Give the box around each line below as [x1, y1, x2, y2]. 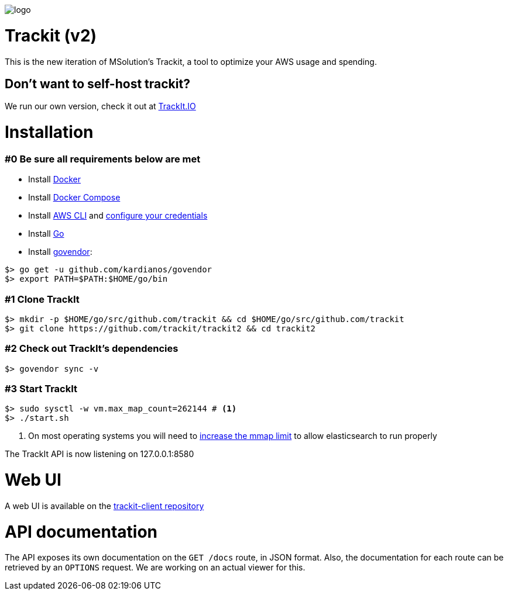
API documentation [5, 521, 158, 542]
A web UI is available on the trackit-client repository [5, 500, 204, 511]
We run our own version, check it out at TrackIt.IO [5, 101, 196, 112]
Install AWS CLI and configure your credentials [28, 210, 208, 221]
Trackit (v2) [5, 25, 97, 46]
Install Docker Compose [28, 192, 121, 203]
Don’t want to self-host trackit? [5, 76, 190, 91]
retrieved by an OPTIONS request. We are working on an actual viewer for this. [5, 562, 306, 573]
